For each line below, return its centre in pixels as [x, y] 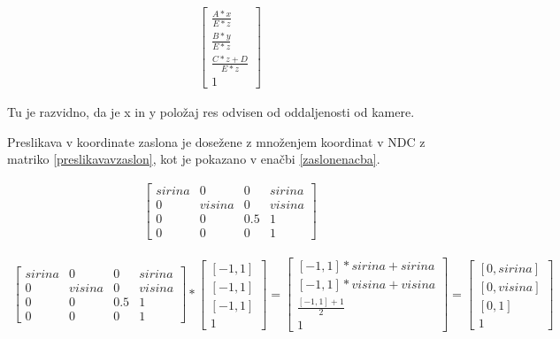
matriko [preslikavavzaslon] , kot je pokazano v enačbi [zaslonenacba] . [194, 159]
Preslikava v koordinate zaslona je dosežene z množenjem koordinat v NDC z [216, 141]
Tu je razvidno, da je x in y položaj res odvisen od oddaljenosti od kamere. [211, 112]
